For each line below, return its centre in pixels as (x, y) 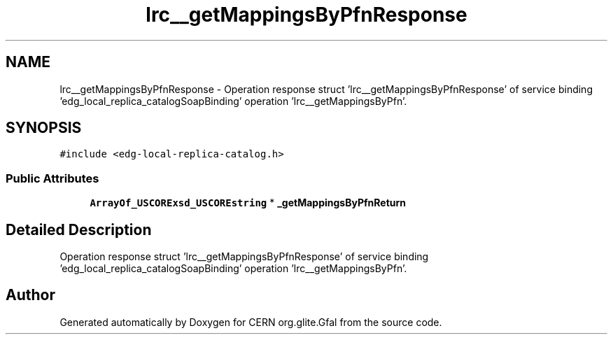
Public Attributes (52, 178)
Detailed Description (79, 229)
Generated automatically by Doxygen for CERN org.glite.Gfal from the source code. (251, 322)
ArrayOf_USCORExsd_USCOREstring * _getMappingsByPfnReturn (248, 203)
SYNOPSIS (44, 128)
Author (30, 295)
